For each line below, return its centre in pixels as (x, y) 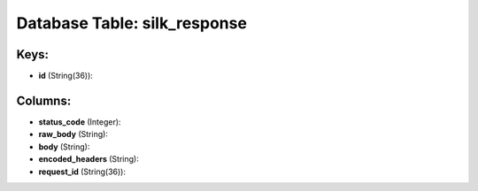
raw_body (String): (73, 134)
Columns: (44, 100)
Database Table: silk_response (132, 23)
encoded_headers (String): (89, 159)
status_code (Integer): (80, 122)
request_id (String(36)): (82, 172)
